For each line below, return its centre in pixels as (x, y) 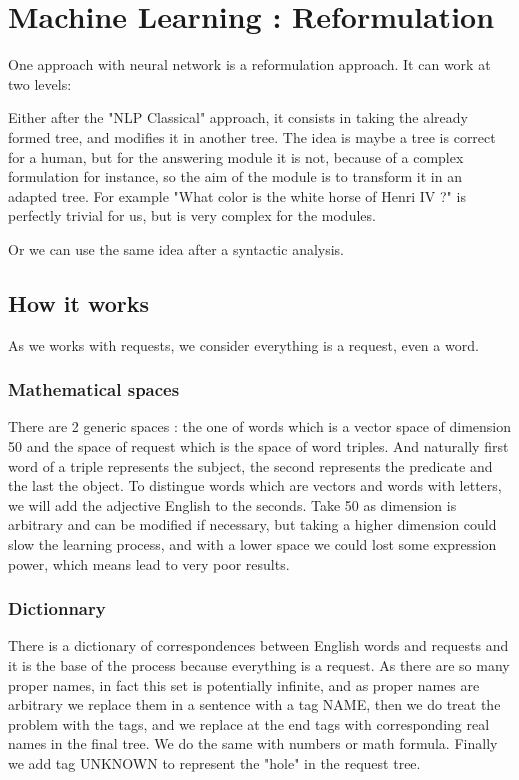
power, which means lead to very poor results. (149, 563)
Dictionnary (57, 608)
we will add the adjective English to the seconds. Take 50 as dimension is (232, 504)
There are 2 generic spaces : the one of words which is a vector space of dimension (260, 426)
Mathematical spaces (94, 389)
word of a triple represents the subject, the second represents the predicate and (250, 465)
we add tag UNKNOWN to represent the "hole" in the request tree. (214, 763)
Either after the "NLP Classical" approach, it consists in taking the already (238, 117)
